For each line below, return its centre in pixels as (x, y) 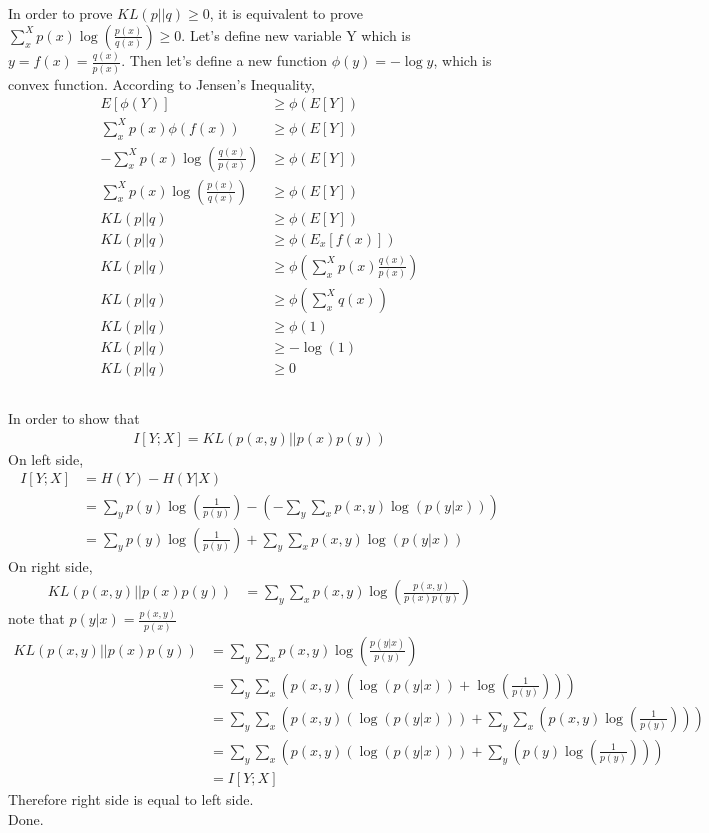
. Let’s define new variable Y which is (296, 34)
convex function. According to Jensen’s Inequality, (161, 83)
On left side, (46, 458)
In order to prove (60, 13)
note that (36, 618)
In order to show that (74, 418)
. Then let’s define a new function (224, 60)
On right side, (50, 565)
